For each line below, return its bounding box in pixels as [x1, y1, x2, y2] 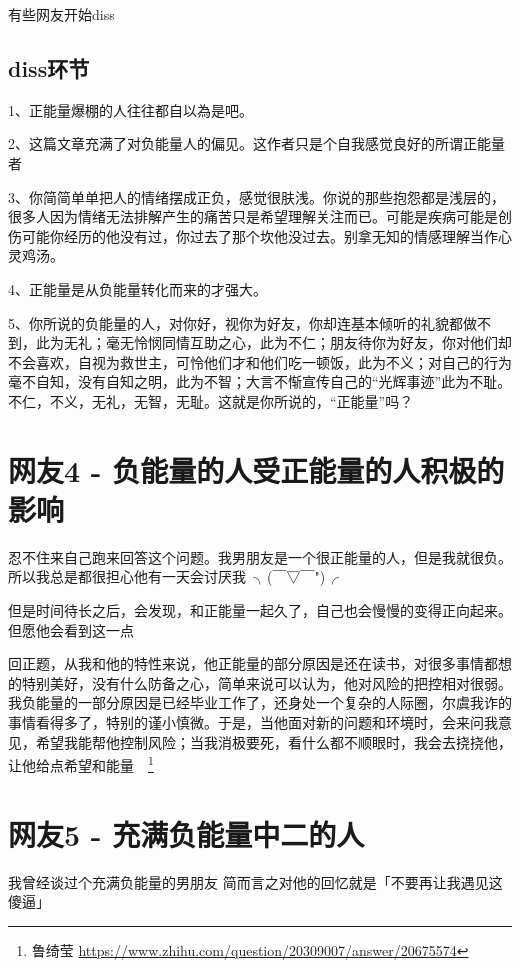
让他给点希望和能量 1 [8, 752, 154, 775]
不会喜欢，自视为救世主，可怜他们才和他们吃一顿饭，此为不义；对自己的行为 [8, 351, 512, 372]
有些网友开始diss [8, 4, 115, 24]
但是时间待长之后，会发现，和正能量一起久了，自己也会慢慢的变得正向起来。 [8, 600, 512, 621]
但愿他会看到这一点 [8, 619, 134, 640]
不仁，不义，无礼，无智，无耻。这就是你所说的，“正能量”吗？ [8, 390, 414, 411]
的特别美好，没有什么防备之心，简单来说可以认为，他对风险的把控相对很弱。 [8, 672, 512, 693]
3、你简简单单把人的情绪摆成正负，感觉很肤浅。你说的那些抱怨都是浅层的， [8, 186, 505, 207]
